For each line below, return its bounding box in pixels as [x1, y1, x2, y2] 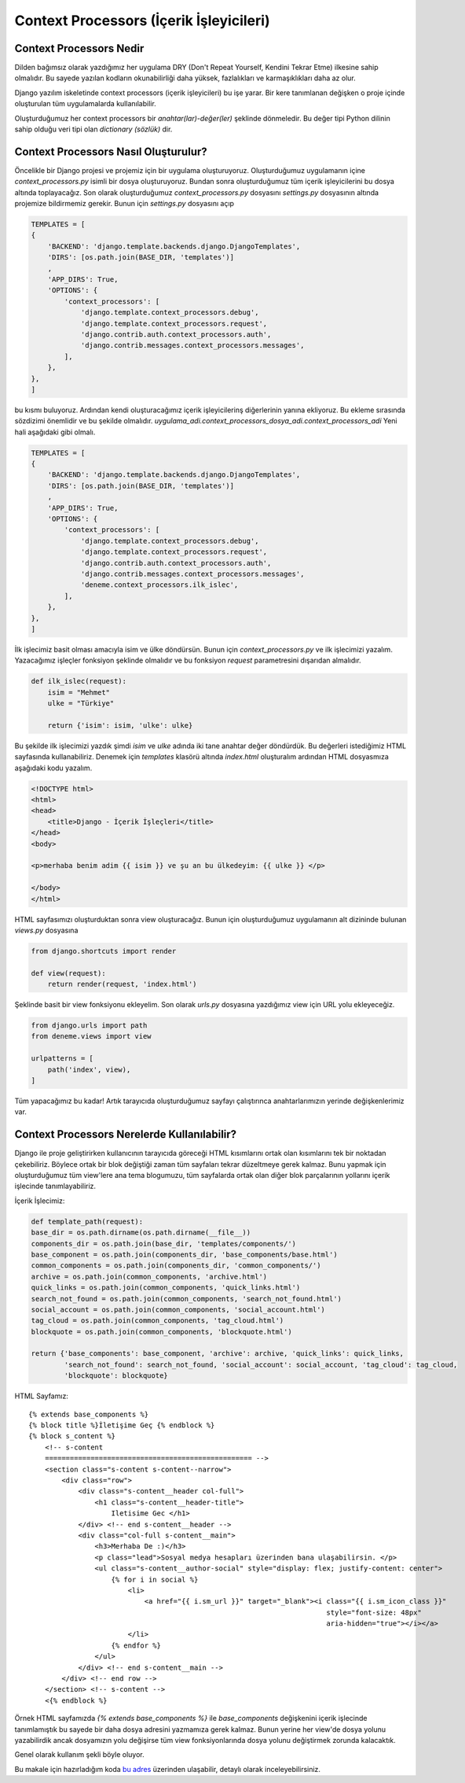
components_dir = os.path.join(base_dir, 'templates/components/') [31, 1239, 297, 1248]
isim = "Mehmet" [47, 688, 110, 696]
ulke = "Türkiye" [47, 699, 115, 708]
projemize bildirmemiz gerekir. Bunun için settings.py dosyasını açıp [14, 199, 235, 209]
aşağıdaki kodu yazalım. [14, 763, 93, 773]
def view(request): [31, 969, 106, 977]
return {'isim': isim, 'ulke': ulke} [47, 721, 193, 729]
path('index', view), [47, 1065, 131, 1074]
